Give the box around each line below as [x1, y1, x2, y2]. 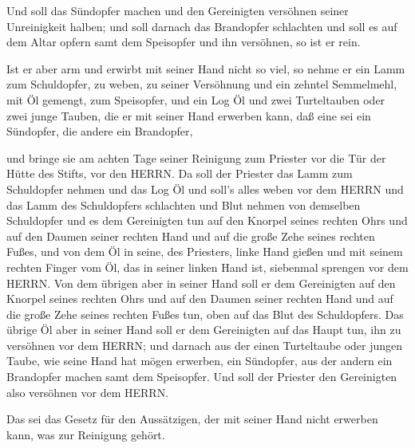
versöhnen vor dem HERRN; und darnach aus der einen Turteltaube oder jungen [6, 336, 403, 353]
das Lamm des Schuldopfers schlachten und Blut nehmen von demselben [6, 196, 361, 213]
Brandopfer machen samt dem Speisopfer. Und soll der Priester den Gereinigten [6, 368, 397, 385]
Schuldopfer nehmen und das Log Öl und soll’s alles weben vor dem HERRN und [6, 180, 404, 197]
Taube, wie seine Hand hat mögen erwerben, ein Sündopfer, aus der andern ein [6, 352, 393, 369]
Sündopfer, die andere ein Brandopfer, [6, 123, 193, 140]
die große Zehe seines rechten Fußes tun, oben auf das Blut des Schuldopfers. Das [6, 305, 404, 322]
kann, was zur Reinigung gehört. [6, 426, 165, 442]
